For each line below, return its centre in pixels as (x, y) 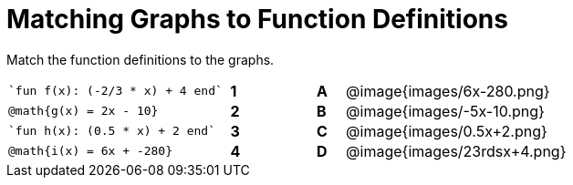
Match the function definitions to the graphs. (141, 59)
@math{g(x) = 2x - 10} (83, 111)
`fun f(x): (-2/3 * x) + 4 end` (115, 91)
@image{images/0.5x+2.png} (447, 131)
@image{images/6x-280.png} (448, 91)
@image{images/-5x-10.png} (445, 111)
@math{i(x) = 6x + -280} (91, 151)
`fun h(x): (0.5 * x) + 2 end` (112, 131)
